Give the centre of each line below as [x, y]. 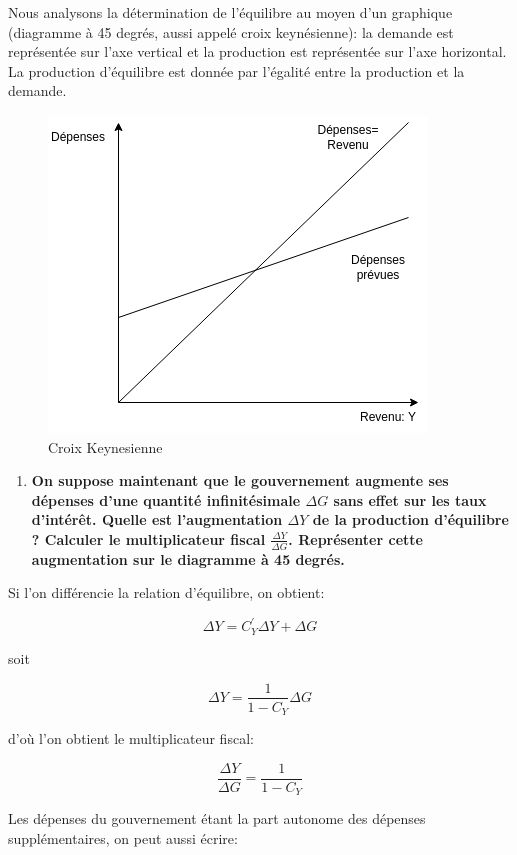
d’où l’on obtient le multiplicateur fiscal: [131, 738]
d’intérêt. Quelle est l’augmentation [157, 519]
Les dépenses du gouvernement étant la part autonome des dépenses [217, 818]
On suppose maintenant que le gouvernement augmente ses [240, 480]
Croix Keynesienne [105, 446]
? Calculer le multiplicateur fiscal [148, 538]
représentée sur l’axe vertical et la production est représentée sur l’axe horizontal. [257, 51]
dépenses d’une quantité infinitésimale [166, 499]
